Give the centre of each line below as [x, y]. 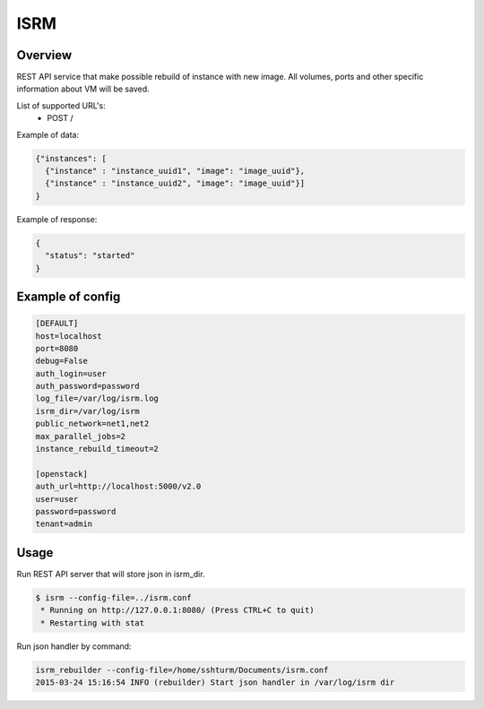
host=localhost [69, 336]
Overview [44, 55]
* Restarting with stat [93, 623]
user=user [57, 499]
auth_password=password [88, 386]
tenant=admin [64, 524]
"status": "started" [90, 256]
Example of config [69, 296]
